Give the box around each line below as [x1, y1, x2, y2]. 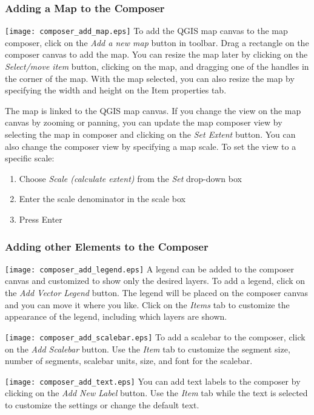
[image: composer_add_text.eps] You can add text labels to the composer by [5, 374, 301, 387]
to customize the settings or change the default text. [5, 398, 199, 411]
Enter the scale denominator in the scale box [19, 192, 185, 205]
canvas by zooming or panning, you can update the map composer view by [5, 116, 282, 129]
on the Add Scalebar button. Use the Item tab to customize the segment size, [5, 342, 290, 355]
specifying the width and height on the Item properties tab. [5, 84, 227, 96]
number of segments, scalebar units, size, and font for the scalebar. [5, 354, 253, 367]
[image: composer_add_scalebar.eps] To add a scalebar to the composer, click [5, 330, 306, 343]
